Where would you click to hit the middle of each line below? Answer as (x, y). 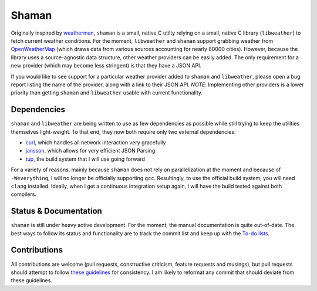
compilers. (23, 194)
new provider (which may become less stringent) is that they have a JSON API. (106, 66)
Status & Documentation (56, 211)
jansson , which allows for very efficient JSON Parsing (90, 151)
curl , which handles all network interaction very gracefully (96, 142)
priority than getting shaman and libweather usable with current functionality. (107, 93)
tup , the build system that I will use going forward (85, 159)
